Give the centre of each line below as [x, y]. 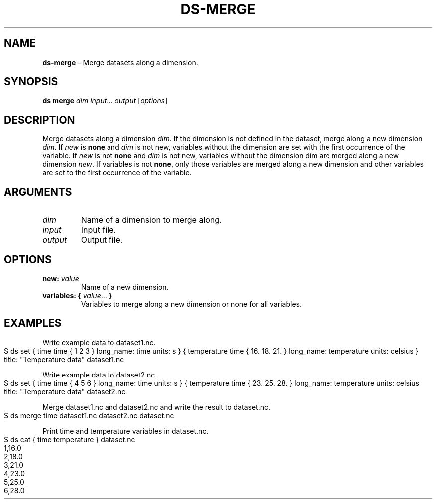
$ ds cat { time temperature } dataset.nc [70, 439]
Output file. [102, 240]
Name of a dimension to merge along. [151, 220]
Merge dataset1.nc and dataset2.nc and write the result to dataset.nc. [156, 407]
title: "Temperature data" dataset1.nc [64, 359]
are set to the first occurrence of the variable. [117, 173]
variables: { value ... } [77, 295]
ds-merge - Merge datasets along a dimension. [120, 62]
